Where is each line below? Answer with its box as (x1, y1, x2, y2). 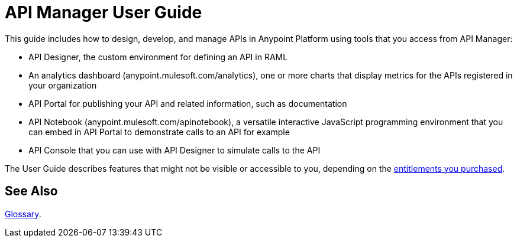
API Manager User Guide (5, 2, 202, 22)
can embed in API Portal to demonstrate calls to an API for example (28, 126, 290, 137)
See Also (5, 184, 58, 199)
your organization (28, 80, 97, 90)
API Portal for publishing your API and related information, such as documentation (28, 98, 347, 109)
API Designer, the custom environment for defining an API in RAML (28, 51, 288, 62)
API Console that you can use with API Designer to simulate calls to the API (28, 145, 321, 155)
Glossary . (5, 208, 41, 219)
